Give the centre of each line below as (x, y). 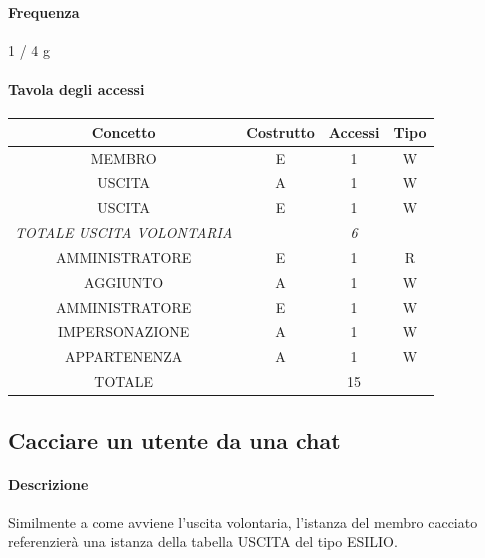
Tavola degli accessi (76, 88)
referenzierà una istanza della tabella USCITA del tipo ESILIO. (203, 541)
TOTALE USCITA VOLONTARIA (124, 232)
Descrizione (48, 483)
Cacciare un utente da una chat (174, 439)
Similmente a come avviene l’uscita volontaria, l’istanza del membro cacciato (243, 521)
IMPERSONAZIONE (123, 331)
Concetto (123, 131)
